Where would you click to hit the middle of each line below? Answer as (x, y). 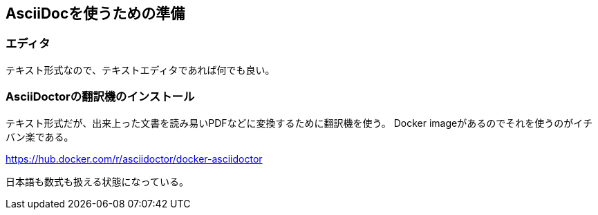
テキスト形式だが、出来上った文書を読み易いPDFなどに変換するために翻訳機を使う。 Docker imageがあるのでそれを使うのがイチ (299, 123)
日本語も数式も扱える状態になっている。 (97, 181)
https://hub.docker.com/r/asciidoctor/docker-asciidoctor (134, 158)
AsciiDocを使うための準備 (95, 13)
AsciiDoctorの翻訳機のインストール (100, 97)
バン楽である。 (40, 136)
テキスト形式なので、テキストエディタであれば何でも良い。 (140, 70)
